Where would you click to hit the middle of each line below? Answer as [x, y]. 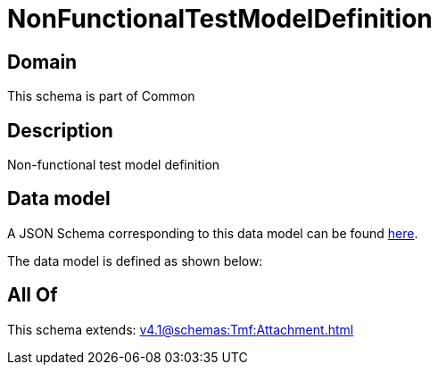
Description [60, 130]
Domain [42, 62]
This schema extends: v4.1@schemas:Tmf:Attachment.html [181, 329]
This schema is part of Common [101, 96]
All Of [33, 295]
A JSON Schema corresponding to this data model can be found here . [213, 233]
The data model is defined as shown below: [135, 260]
